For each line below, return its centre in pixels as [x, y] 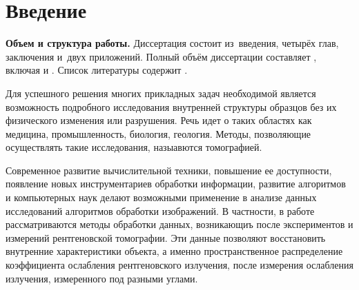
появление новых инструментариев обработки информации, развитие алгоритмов [176, 184]
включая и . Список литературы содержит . [97, 70]
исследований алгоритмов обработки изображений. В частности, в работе [160, 210]
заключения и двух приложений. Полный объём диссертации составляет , [161, 56]
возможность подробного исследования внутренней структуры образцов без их [171, 106]
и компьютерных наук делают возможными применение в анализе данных [161, 197]
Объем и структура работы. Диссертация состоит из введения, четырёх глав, [172, 43]
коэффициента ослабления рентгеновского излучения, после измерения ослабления [179, 265]
